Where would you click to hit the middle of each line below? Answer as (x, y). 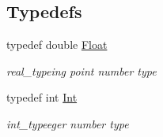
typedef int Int (42, 97)
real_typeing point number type (81, 70)
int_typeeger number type (68, 123)
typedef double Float (57, 44)
